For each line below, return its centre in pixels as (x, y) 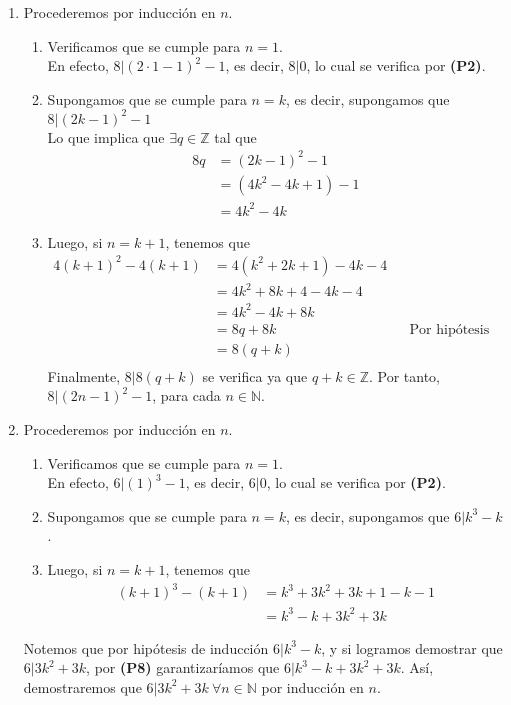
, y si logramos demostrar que (412, 647)
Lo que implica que (106, 136)
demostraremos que (82, 686)
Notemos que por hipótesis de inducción (146, 647)
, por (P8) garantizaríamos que (183, 667)
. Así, (417, 667)
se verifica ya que (255, 375)
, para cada (186, 395)
